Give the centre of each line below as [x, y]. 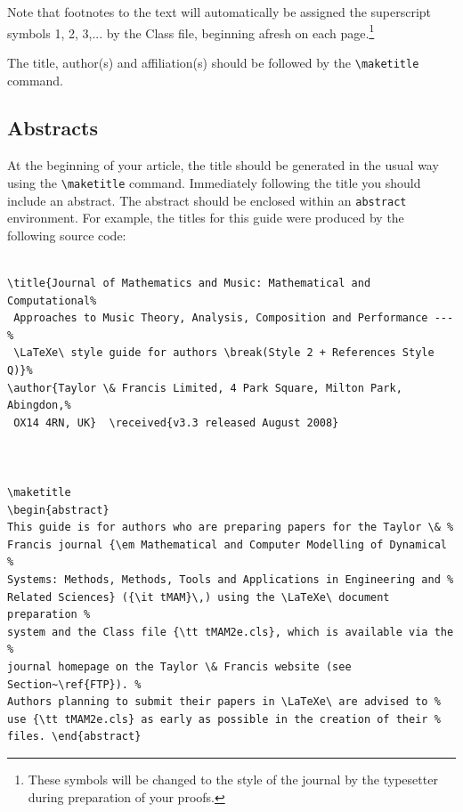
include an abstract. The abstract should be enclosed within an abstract [207, 200]
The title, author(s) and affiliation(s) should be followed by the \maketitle [213, 62]
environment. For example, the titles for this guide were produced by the [206, 218]
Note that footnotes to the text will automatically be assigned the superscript [219, 12]
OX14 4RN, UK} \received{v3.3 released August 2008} [176, 422]
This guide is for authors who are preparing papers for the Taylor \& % [231, 528]
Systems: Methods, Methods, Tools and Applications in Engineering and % [231, 580]
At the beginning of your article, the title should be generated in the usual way [223, 165]
